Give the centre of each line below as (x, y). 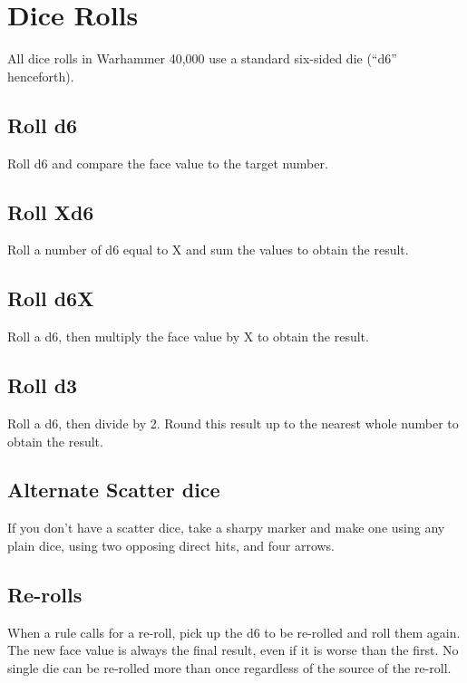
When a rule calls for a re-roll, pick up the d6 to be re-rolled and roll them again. (234, 632)
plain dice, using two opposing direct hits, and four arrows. (171, 545)
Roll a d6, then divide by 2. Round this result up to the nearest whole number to (233, 423)
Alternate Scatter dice (114, 490)
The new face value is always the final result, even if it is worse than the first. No (233, 650)
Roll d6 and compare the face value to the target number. (168, 163)
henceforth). (41, 76)
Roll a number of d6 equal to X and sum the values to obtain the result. (208, 250)
